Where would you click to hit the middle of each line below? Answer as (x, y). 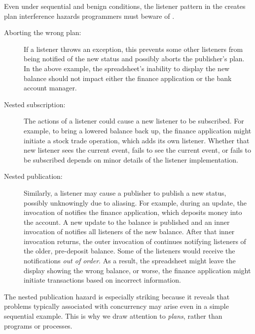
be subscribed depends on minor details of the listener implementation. (131, 159)
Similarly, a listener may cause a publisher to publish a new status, (125, 192)
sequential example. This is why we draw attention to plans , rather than (113, 316)
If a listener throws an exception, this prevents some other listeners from (133, 49)
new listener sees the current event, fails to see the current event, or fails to (138, 150)
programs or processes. (38, 325)
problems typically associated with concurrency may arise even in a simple (116, 306)
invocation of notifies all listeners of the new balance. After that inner (129, 231)
